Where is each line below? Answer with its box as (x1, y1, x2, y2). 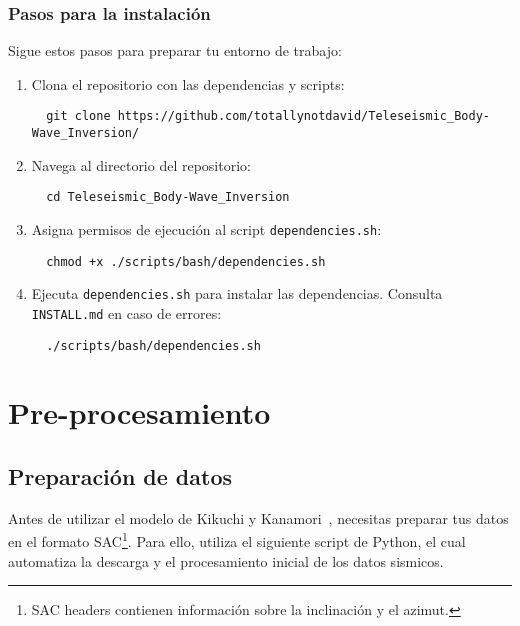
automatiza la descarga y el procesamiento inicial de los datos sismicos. (8, 550, 444, 571)
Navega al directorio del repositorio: (31, 154, 251, 175)
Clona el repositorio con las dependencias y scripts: (31, 73, 345, 94)
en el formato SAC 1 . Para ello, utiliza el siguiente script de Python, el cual (8, 528, 466, 552)
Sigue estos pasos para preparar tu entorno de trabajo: (8, 40, 342, 61)
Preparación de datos (8, 461, 233, 492)
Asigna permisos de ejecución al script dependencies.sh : (31, 218, 382, 239)
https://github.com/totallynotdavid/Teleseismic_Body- (117, 109, 490, 124)
